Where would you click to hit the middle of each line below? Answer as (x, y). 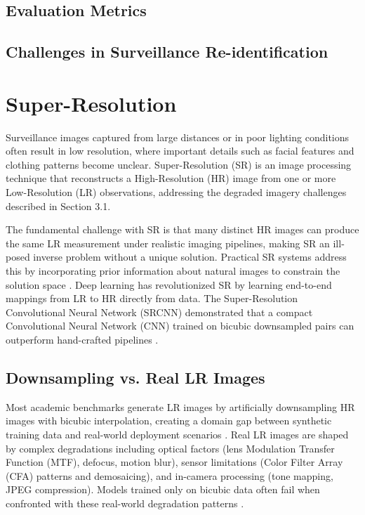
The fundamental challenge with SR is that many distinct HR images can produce (182, 229)
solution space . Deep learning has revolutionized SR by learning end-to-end (169, 284)
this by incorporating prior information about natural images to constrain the (173, 271)
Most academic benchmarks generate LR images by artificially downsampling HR (180, 406)
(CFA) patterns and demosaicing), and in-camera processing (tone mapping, (170, 475)
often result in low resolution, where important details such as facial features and (180, 151)
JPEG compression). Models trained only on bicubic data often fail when (163, 489)
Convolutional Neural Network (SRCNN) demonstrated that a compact (159, 312)
